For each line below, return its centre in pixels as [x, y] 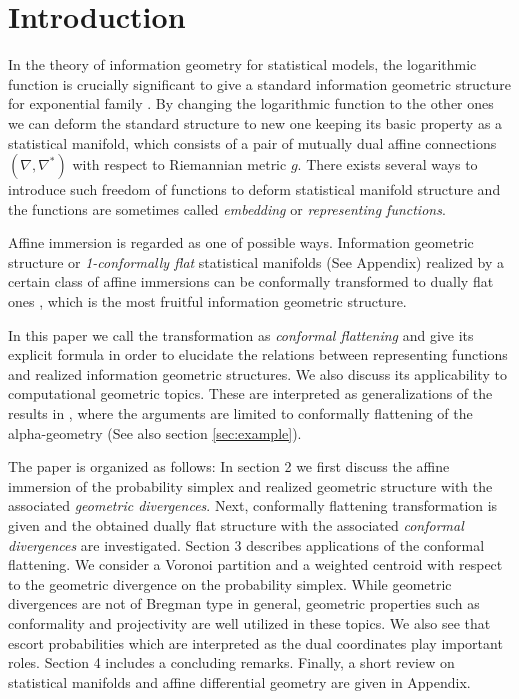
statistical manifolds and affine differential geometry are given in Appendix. [239, 681]
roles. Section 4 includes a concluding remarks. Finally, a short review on [231, 662]
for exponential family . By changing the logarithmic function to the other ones [251, 103]
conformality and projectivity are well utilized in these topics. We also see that [249, 622]
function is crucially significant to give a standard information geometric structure [260, 83]
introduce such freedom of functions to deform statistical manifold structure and [254, 189]
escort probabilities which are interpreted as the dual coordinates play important [255, 642]
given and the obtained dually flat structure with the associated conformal [236, 525]
